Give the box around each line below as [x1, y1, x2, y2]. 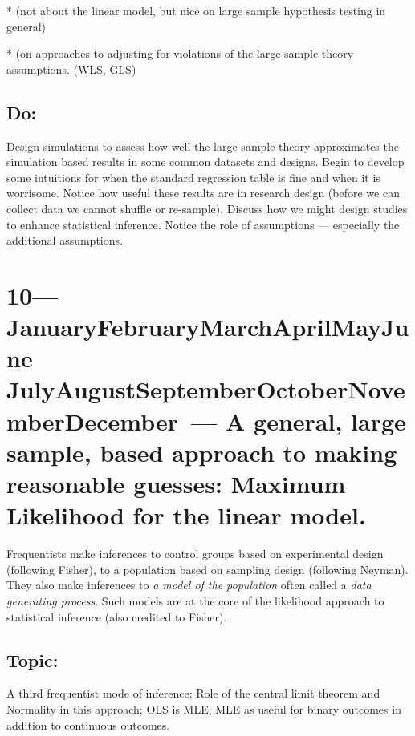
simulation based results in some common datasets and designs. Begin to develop [6, 153, 405, 170]
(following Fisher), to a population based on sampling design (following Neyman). [6, 560, 409, 577]
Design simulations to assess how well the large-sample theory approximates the [6, 137, 399, 154]
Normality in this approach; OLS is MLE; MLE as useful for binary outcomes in [6, 700, 401, 717]
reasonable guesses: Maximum [6, 467, 346, 500]
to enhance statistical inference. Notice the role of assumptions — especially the [6, 216, 400, 233]
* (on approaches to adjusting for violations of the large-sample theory [6, 45, 354, 62]
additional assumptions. [6, 232, 123, 249]
